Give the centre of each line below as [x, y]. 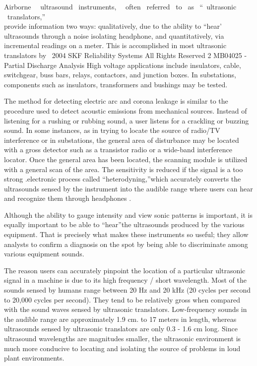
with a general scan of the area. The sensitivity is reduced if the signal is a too [124, 169]
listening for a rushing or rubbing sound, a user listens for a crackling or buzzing [127, 120]
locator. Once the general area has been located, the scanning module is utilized [126, 159]
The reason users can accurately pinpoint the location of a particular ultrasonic [125, 270]
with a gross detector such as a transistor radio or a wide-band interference [118, 150]
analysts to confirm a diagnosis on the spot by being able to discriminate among [126, 244]
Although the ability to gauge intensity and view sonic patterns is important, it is [128, 214]
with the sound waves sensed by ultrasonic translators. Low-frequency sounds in [126, 309]
